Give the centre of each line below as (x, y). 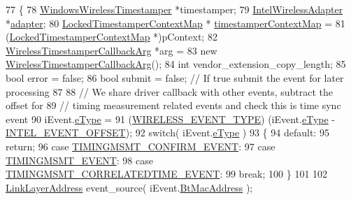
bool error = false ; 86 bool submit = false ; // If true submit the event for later (175, 77)
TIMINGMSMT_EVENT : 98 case (79, 160)
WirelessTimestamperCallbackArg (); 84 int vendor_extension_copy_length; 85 (176, 64)
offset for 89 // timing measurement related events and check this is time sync (173, 105)
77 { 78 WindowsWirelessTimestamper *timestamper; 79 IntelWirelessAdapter (174, 9)
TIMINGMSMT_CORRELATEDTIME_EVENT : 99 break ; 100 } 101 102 (167, 174)
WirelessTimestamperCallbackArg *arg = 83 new (112, 50)
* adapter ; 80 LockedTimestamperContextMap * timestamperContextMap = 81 (175, 23)
